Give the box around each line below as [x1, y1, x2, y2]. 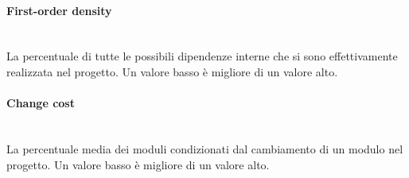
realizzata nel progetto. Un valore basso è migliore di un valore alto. [6, 63, 338, 79]
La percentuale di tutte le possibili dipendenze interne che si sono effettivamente [6, 48, 398, 64]
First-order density [6, 2, 112, 18]
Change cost [6, 95, 75, 111]
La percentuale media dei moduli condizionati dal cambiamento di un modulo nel [6, 140, 403, 157]
